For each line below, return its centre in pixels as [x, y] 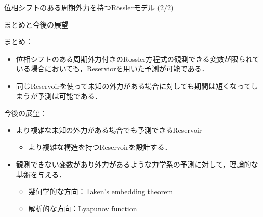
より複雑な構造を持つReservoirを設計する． [100, 147]
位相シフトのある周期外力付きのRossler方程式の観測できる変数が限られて [138, 58]
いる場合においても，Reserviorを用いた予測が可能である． [112, 69]
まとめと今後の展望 [36, 24]
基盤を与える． [41, 174]
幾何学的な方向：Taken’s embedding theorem [101, 191]
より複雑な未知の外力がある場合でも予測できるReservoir [109, 130]
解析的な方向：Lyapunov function [83, 208]
